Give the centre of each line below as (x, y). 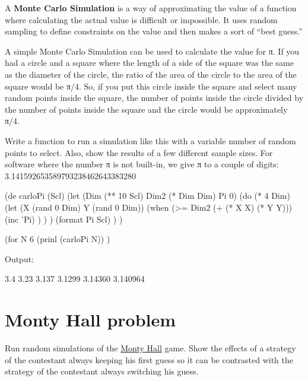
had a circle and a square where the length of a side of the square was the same (149, 63)
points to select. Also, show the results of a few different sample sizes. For (139, 152)
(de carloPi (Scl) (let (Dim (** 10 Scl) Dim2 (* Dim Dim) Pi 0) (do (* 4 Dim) (147, 196)
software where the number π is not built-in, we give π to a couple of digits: (142, 164)
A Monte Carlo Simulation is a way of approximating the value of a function (151, 8)
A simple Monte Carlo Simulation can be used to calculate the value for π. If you (152, 51)
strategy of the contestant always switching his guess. (102, 371)
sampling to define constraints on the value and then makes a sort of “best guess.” (154, 31)
